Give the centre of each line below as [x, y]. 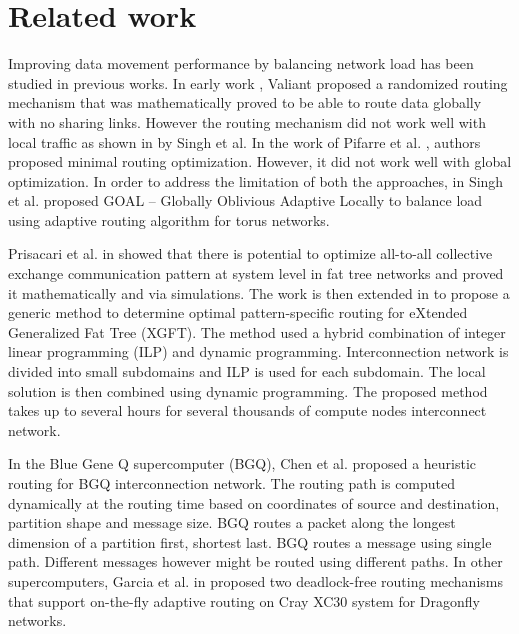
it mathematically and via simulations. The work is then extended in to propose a [259, 292]
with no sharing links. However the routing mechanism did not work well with [247, 121]
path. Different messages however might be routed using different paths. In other [255, 561]
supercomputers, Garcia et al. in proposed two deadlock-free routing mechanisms [255, 580]
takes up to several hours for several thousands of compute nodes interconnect [247, 410]
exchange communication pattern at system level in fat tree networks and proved [256, 273]
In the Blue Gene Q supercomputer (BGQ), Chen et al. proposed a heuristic [242, 463]
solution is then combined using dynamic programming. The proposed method [248, 390]
